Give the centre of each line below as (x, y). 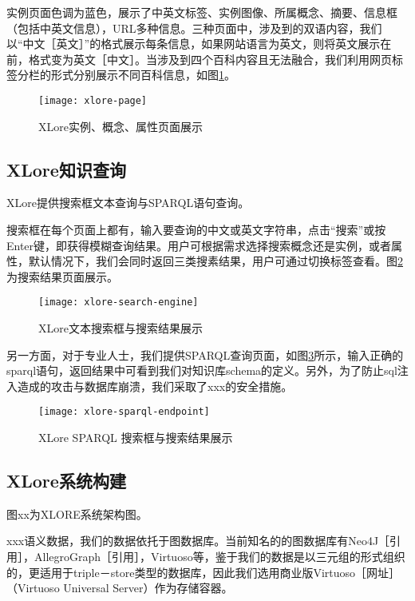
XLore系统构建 (66, 481)
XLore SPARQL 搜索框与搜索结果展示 (136, 438)
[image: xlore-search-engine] (119, 302)
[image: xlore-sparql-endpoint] (124, 412)
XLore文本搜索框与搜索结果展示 (121, 328)
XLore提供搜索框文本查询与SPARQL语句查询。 (128, 203)
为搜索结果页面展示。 (62, 276)
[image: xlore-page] (93, 100)
